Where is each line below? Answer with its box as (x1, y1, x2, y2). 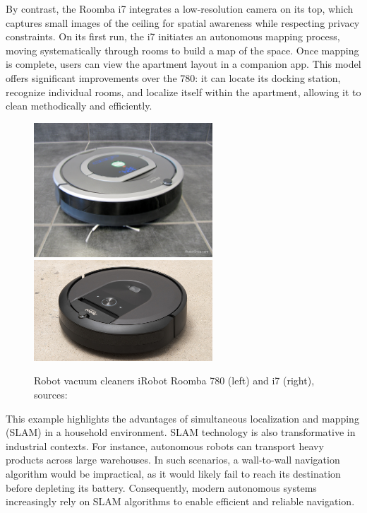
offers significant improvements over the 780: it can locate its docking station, (6, 70, 341, 85)
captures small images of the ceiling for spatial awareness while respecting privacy (6, 15, 360, 30)
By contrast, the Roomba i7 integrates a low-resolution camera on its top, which (6, 1, 354, 16)
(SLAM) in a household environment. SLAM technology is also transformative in (6, 425, 356, 440)
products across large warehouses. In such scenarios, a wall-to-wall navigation (6, 452, 340, 467)
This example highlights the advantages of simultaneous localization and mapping (6, 411, 359, 425)
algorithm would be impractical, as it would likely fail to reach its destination (6, 466, 341, 480)
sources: (34, 387, 68, 401)
